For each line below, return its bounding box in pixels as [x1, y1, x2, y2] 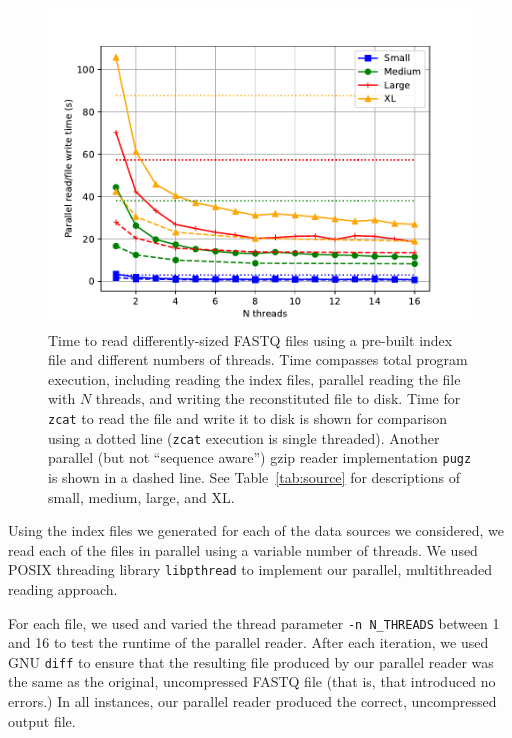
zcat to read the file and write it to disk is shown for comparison [48, 407, 447, 428]
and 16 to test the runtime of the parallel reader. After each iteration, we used [8, 632, 489, 653]
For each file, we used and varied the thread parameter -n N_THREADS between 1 [8, 612, 500, 633]
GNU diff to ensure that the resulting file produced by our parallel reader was [8, 651, 494, 672]
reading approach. [8, 578, 118, 599]
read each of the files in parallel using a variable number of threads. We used [8, 539, 478, 560]
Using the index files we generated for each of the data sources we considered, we [8, 520, 504, 541]
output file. [8, 710, 76, 731]
